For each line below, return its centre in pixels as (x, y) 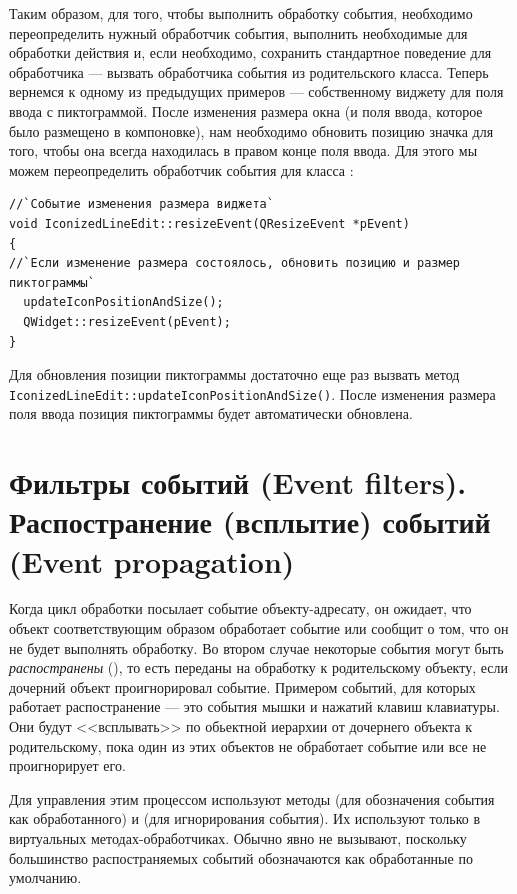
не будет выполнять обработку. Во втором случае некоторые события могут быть (256, 647)
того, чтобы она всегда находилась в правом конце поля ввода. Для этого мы (243, 150)
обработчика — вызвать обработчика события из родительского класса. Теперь (249, 71)
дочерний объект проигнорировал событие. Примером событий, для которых (242, 686)
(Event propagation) (152, 560)
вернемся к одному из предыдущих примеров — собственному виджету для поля (256, 91)
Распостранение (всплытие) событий (250, 521)
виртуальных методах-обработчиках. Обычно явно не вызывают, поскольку (238, 837)
